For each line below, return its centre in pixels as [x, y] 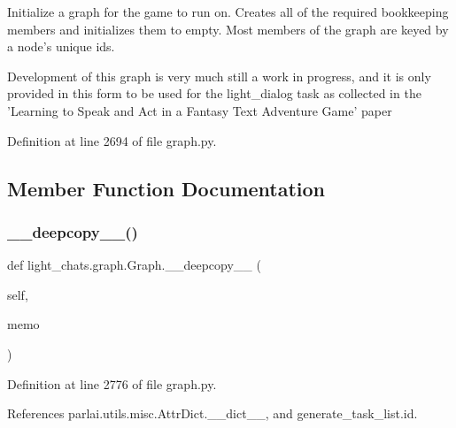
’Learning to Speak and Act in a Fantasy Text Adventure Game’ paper [200, 110]
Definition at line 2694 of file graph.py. [112, 140]
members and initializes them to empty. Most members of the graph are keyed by [228, 29]
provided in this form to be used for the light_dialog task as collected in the [214, 93]
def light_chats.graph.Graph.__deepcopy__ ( [134, 265]
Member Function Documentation [166, 188]
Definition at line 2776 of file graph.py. [112, 383]
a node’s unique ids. [61, 46]
